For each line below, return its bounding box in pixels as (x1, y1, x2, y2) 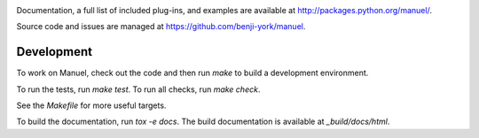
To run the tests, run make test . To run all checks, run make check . (16, 84, 261, 95)
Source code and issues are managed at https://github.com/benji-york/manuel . (16, 21, 306, 32)
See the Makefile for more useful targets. (16, 100, 167, 111)
